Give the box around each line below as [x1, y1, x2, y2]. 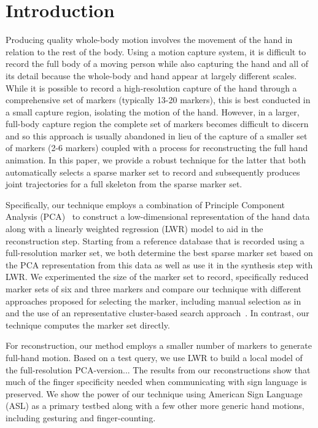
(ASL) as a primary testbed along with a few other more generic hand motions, [6, 399, 304, 412]
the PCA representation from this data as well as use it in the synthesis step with [6, 258, 313, 271]
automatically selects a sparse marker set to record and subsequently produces [6, 165, 300, 178]
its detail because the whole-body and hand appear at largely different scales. [6, 69, 297, 82]
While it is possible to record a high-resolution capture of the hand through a [6, 81, 297, 94]
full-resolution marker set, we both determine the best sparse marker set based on [6, 246, 313, 259]
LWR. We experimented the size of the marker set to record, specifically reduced [6, 270, 309, 283]
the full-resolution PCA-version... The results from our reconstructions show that [6, 363, 311, 376]
